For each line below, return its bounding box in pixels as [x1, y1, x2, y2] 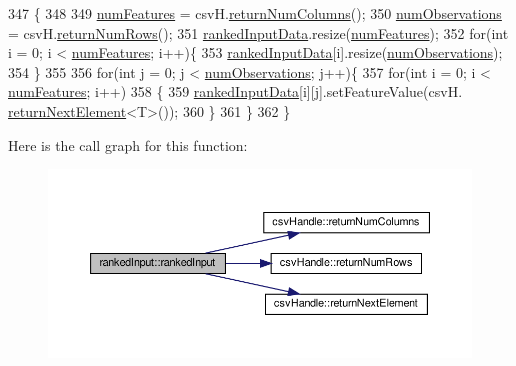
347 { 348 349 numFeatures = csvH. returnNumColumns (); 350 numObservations [8, 3, 502, 23]
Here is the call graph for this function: [8, 134, 248, 155]
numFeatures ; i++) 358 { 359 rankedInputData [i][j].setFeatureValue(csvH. [8, 81, 463, 102]
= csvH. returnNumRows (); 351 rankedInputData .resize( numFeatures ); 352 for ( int [8, 22, 509, 43]
